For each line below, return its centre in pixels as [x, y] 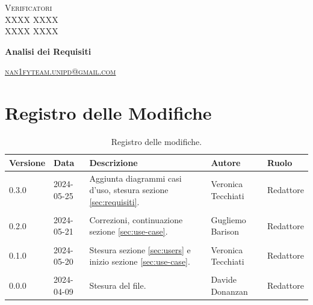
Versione [27, 162]
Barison [225, 231]
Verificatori [29, 7]
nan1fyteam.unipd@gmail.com [60, 71]
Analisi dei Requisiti [48, 51]
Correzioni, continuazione [136, 219]
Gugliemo [228, 219]
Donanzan [229, 291]
